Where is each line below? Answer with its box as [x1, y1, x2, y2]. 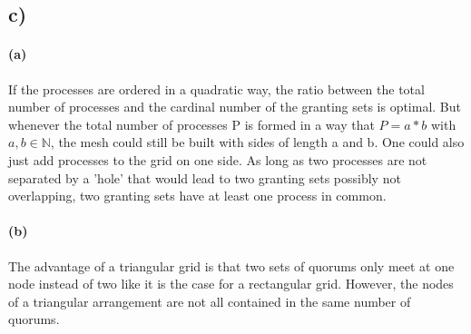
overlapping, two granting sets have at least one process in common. [8, 186, 387, 205]
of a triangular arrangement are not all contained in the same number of [8, 291, 411, 310]
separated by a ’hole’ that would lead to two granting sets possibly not [8, 168, 401, 187]
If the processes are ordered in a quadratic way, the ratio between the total [8, 79, 425, 98]
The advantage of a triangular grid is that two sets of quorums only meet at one [8, 256, 455, 275]
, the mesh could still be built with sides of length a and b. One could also [50, 133, 465, 152]
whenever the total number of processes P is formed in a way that [8, 114, 375, 133]
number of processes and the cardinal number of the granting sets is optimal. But [8, 97, 462, 116]
